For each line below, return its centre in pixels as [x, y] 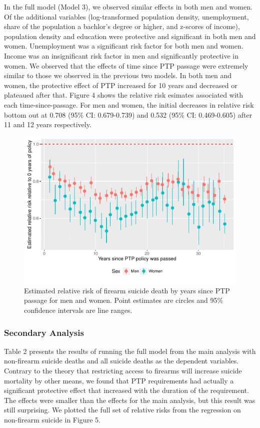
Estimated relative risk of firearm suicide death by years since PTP [127, 290]
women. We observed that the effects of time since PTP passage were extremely [126, 65]
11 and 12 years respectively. [48, 124]
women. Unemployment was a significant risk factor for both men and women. [124, 46]
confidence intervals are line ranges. [78, 310]
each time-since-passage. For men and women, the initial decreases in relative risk [129, 104]
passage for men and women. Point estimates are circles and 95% [124, 300]
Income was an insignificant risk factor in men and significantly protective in [121, 55]
